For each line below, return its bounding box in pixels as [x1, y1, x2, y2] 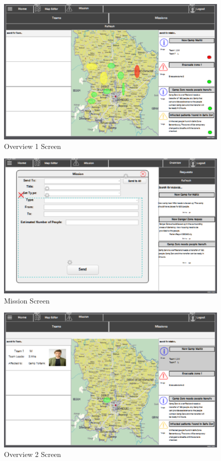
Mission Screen [4, 295, 50, 305]
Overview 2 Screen [4, 449, 61, 459]
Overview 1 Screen [4, 141, 61, 151]
